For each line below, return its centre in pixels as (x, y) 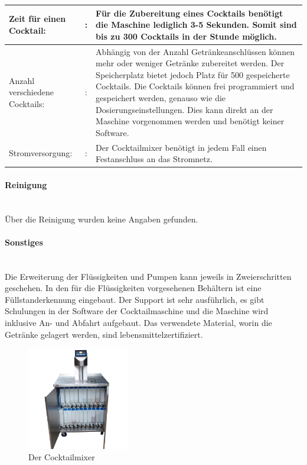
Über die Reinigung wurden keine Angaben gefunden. (102, 219)
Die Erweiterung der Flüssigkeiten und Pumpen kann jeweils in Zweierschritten (148, 276)
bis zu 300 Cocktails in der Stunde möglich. (186, 36)
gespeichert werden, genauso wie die (161, 97)
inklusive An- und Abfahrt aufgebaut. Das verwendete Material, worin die (138, 322)
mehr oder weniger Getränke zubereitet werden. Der (190, 63)
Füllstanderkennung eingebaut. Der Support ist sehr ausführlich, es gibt (135, 299)
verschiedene (31, 92)
